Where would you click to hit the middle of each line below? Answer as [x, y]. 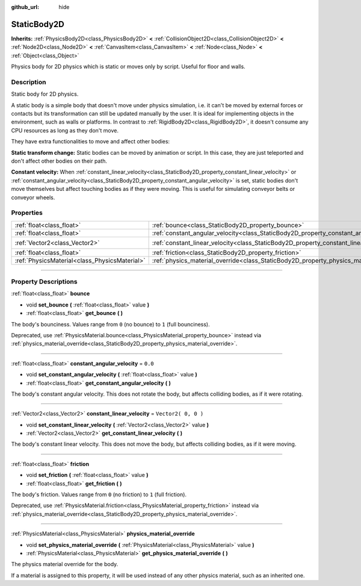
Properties [27, 213]
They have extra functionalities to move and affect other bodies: [91, 142]
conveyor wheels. [33, 197]
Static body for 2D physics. [45, 94]
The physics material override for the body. [65, 564]
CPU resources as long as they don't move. [65, 130]
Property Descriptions [44, 282]
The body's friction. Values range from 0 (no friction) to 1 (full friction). [99, 494]
